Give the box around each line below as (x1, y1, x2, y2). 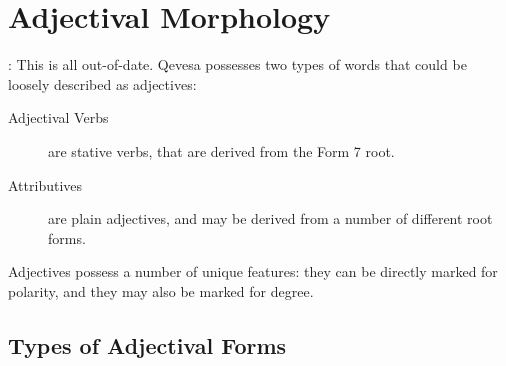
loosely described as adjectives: (8, 73, 197, 94)
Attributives (8, 174, 83, 195)
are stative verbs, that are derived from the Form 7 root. (48, 140, 395, 161)
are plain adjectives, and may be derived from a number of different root (48, 208, 493, 229)
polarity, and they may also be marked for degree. (8, 280, 314, 301)
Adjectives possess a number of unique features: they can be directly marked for (8, 261, 498, 282)
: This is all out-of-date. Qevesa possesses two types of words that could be (8, 54, 467, 75)
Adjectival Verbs (8, 107, 109, 128)
